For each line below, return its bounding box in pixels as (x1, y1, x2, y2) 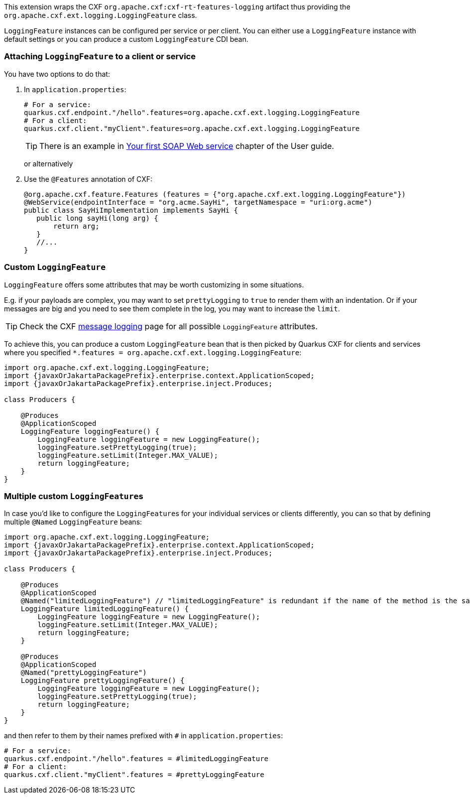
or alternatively (24, 159, 73, 168)
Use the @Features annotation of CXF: (24, 174, 153, 183)
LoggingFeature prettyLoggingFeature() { (20, 676, 185, 685)
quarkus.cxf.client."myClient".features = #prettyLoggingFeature (4, 771, 264, 779)
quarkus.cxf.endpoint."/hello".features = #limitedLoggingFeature (4, 755, 269, 763)
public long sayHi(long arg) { (36, 214, 158, 222)
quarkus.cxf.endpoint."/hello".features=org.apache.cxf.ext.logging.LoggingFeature (24, 108, 360, 117)
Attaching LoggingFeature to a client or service (4, 51, 196, 62)
